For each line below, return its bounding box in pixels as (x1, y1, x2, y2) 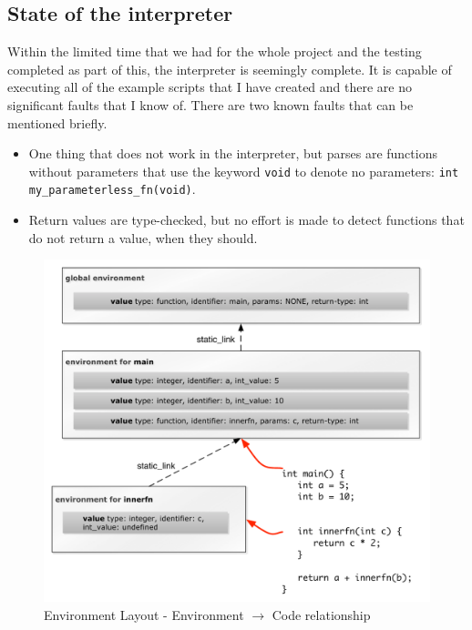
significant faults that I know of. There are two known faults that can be (7, 95, 414, 114)
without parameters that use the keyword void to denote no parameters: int (28, 161, 459, 180)
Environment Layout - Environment (44, 605, 244, 624)
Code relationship (272, 605, 371, 624)
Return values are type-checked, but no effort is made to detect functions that (28, 210, 465, 229)
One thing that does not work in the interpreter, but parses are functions (28, 144, 437, 163)
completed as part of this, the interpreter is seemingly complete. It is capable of (7, 59, 452, 78)
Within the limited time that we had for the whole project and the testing (7, 42, 422, 61)
